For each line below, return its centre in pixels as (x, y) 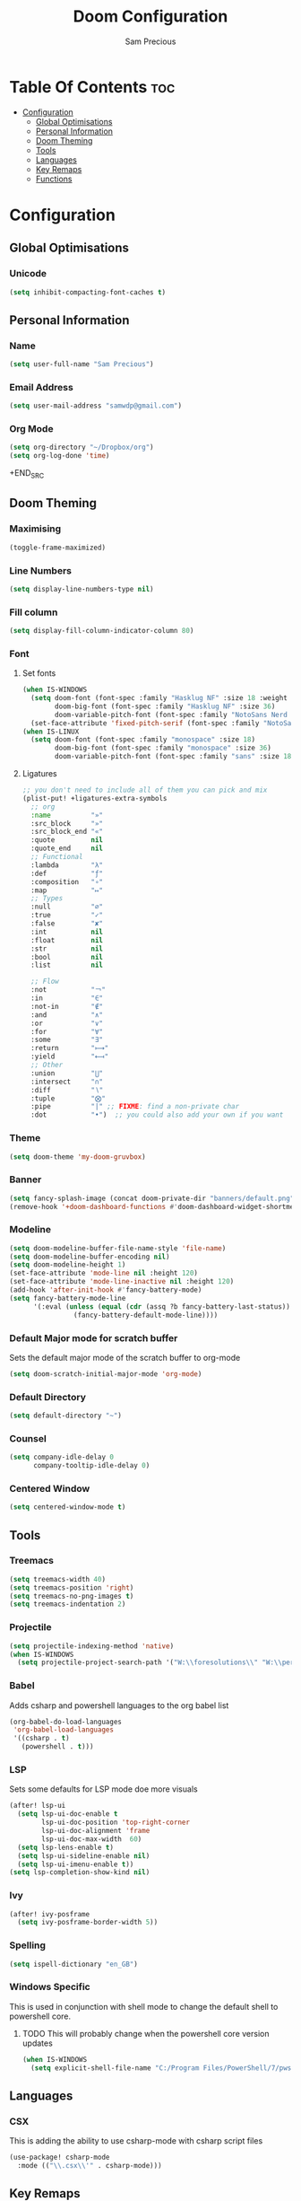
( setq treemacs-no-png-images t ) (72, 1596)
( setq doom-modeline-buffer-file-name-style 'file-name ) (118, 1248)
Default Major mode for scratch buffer (94, 1337)
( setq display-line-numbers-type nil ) (82, 589)
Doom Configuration (150, 17)
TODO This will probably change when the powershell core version (146, 2033)
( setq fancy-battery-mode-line (68, 1298)
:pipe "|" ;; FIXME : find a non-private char (135, 1107)
